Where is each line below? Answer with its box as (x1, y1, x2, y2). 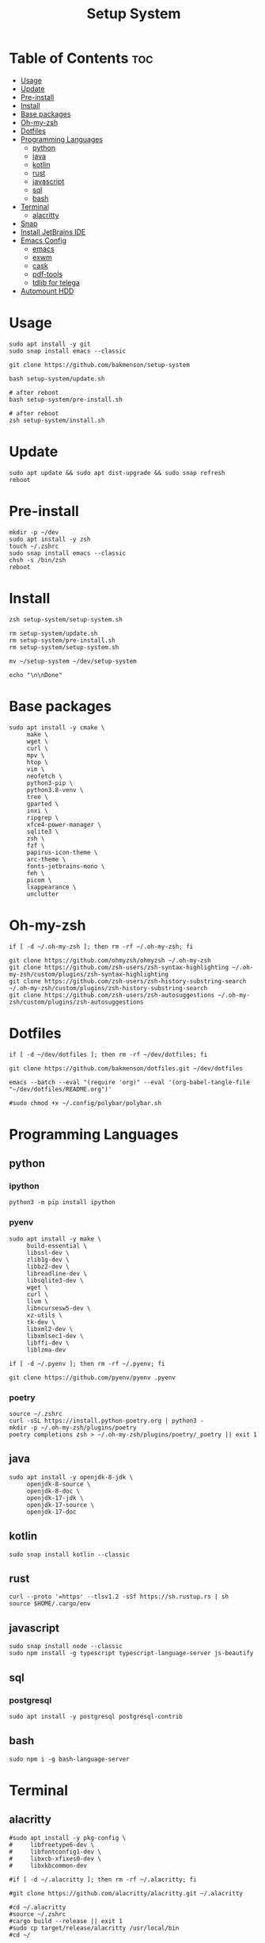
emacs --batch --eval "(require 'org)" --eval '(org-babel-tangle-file (9, 1078, 250, 1086)
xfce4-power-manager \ (26, 820, 102, 828)
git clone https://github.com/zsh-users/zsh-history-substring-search (9, 977, 247, 985)
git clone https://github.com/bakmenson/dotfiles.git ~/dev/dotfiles (9, 1064, 244, 1073)
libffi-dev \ (26, 1339, 70, 1347)
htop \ (26, 758, 48, 766)
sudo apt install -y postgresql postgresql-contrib (9, 1712, 183, 1720)
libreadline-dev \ (26, 1269, 88, 1277)
